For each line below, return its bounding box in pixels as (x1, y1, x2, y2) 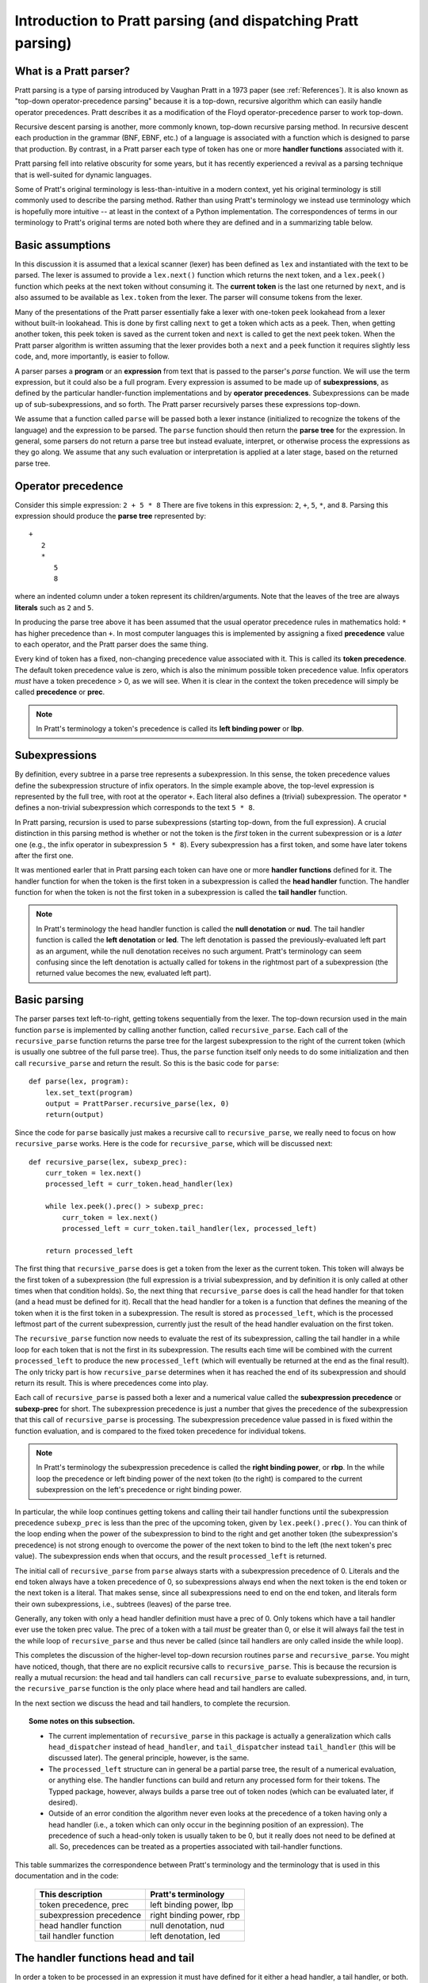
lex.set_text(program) (44, 1087, 134, 1097)
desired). (48, 1797, 78, 1807)
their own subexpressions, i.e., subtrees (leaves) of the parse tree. (14, 1599, 231, 1609)
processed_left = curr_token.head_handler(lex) (44, 1179, 234, 1189)
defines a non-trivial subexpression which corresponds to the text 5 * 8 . (14, 803, 255, 812)
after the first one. (14, 850, 74, 860)
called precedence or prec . (14, 687, 105, 697)
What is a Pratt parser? (14, 64, 131, 78)
